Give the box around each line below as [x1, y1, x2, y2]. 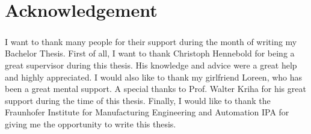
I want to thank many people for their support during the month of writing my [5, 35, 297, 47]
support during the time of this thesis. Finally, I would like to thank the [5, 94, 271, 106]
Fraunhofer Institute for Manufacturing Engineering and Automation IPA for [5, 106, 289, 118]
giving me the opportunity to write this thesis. [5, 117, 176, 130]
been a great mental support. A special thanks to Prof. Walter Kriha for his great [5, 82, 306, 95]
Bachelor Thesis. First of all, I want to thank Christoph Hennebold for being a [5, 47, 295, 59]
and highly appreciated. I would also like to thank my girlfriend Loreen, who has [5, 70, 303, 83]
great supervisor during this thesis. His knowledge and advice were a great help [5, 58, 297, 71]
